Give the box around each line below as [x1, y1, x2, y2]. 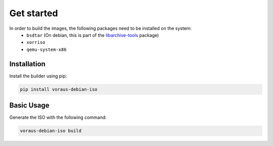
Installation [9, 60, 45, 68]
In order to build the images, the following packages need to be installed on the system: [9, 25, 192, 31]
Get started [9, 8, 58, 19]
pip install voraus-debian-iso [20, 86, 98, 92]
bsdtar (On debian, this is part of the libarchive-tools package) [26, 32, 159, 38]
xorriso [26, 39, 45, 45]
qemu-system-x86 [26, 46, 67, 53]
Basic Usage [9, 101, 50, 110]
